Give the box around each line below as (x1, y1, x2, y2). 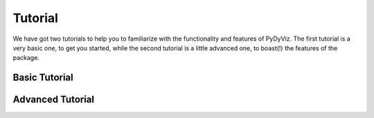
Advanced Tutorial (12, 94, 95, 106)
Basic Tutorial (12, 72, 73, 83)
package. (12, 54, 39, 62)
